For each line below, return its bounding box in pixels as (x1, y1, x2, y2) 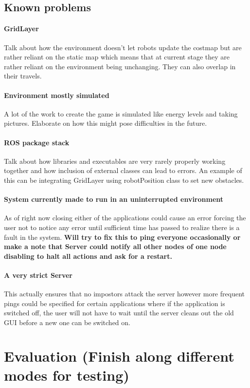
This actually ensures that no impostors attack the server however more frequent (4, 289, 245, 299)
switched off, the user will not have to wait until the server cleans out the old (4, 308, 234, 318)
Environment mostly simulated (4, 90, 109, 100)
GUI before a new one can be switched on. (4, 317, 130, 327)
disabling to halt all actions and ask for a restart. (4, 251, 172, 261)
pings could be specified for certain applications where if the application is (4, 298, 225, 308)
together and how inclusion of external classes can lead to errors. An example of (4, 165, 242, 175)
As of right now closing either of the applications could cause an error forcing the (4, 213, 246, 223)
